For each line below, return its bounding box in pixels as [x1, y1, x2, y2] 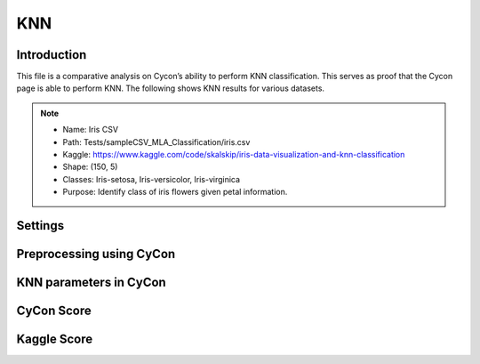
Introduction [16, 47, 87, 62]
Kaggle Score [16, 332, 93, 347]
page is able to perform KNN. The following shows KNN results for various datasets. [16, 83, 324, 93]
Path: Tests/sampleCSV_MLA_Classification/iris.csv [62, 136, 251, 147]
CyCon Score [16, 303, 92, 319]
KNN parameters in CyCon [16, 275, 166, 290]
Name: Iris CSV [62, 125, 119, 135]
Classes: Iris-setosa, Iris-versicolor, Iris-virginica [62, 174, 240, 184]
